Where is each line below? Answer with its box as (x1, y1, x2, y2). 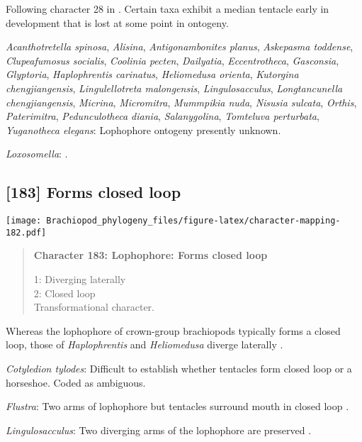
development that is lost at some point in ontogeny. (6, 15, 229, 30)
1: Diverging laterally (33, 272, 126, 287)
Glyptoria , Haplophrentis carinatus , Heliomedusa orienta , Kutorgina (6, 67, 299, 82)
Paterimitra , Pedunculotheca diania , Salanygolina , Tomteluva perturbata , (6, 109, 319, 123)
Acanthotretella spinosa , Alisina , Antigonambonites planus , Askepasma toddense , (6, 39, 353, 54)
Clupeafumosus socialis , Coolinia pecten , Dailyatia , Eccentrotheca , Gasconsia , (6, 53, 339, 67)
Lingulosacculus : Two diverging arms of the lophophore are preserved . (6, 422, 312, 437)
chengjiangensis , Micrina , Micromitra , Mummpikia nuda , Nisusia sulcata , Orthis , (6, 94, 357, 109)
